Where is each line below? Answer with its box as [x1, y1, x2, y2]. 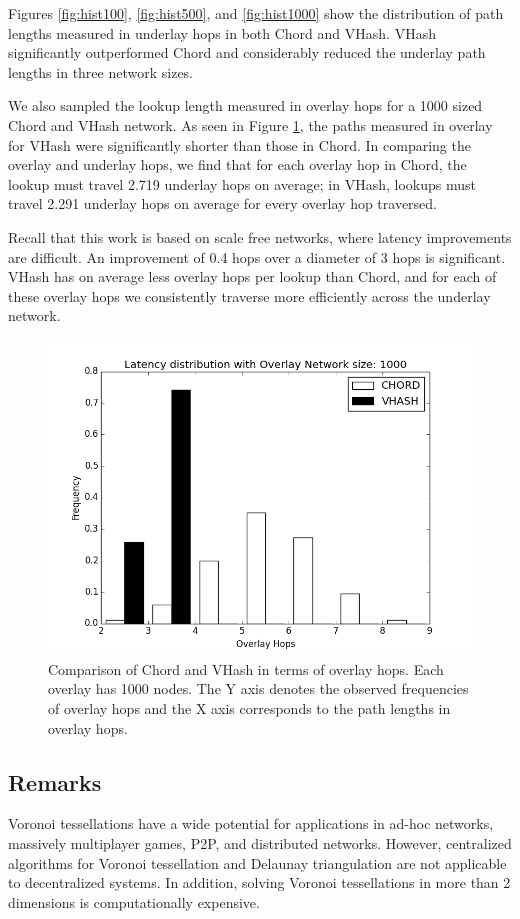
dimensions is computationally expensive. [8, 891, 260, 912]
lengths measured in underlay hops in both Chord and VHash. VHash [8, 22, 436, 43]
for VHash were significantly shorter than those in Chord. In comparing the [8, 134, 471, 155]
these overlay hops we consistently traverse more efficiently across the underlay [8, 285, 491, 306]
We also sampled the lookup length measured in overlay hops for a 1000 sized [8, 95, 483, 116]
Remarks [8, 766, 102, 797]
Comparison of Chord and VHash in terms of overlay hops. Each [48, 658, 444, 679]
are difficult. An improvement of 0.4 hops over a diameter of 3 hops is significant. [8, 246, 506, 267]
